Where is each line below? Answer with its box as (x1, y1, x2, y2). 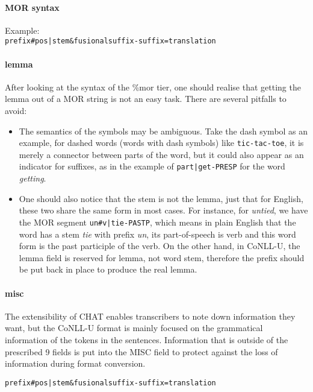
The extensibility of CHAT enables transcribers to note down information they (5, 309, 296, 322)
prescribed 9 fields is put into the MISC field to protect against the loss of (5, 345, 278, 358)
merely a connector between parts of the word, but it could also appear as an (19, 148, 304, 160)
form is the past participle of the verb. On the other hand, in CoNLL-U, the (19, 239, 300, 252)
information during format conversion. (5, 357, 146, 370)
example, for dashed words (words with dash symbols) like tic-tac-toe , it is (19, 136, 304, 149)
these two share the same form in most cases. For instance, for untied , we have (19, 204, 308, 217)
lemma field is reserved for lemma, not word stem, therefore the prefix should (19, 251, 305, 264)
